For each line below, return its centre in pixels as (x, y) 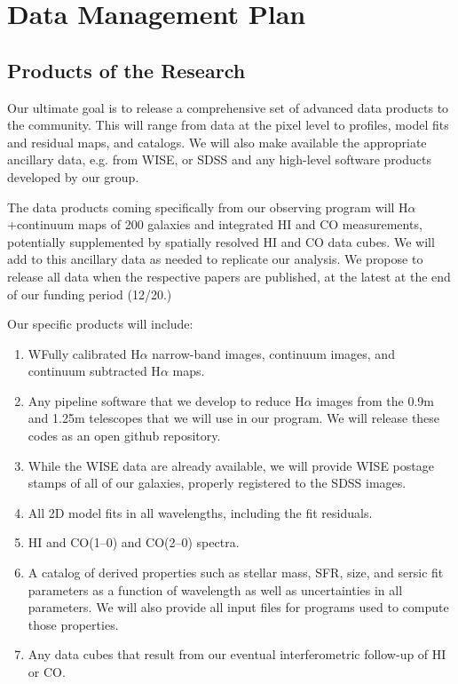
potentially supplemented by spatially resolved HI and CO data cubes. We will (221, 241)
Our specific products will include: (100, 324)
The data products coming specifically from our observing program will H (208, 207)
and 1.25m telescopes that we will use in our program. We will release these (234, 418)
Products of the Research (126, 70)
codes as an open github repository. (124, 436)
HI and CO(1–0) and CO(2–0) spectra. (134, 542)
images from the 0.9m (375, 400)
